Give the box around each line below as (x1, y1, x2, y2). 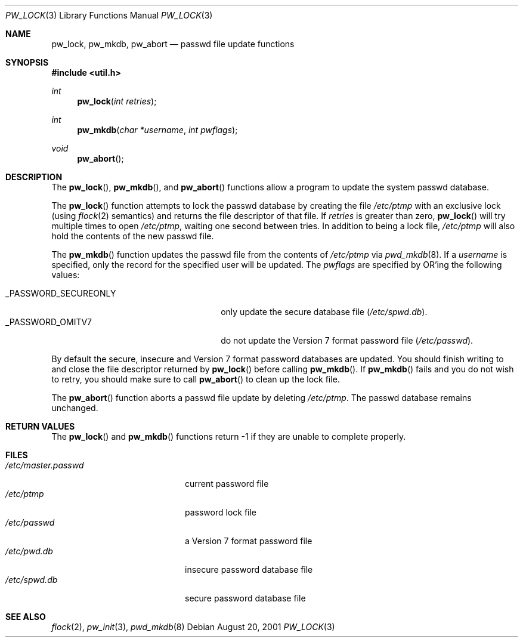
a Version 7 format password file (185, 536, 312, 546)
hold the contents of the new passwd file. (51, 231, 214, 241)
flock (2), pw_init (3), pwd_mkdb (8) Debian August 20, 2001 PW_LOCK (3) (51, 622, 335, 632)
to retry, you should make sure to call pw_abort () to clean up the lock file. (51, 374, 340, 384)
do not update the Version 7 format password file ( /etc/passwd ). (221, 335, 474, 345)
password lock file (185, 507, 257, 517)
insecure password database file (185, 564, 313, 575)
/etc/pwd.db (5, 546, 53, 556)
